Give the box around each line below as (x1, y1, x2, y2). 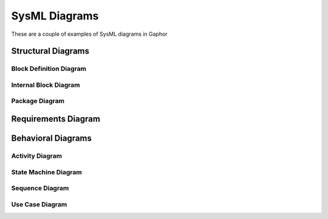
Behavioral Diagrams (11, 133, 92, 144)
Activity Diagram (11, 152, 63, 160)
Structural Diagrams (11, 46, 90, 56)
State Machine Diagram (11, 167, 82, 176)
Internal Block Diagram (11, 81, 80, 89)
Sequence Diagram (11, 184, 69, 192)
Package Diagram (11, 97, 65, 106)
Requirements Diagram (11, 114, 100, 124)
